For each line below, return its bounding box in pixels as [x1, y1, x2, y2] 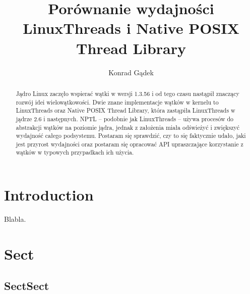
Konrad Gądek [108, 67, 154, 77]
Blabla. [4, 214, 26, 224]
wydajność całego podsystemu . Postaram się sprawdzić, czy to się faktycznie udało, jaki [16, 131, 246, 140]
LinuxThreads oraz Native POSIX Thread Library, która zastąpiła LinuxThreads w [16, 106, 235, 115]
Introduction [4, 184, 94, 205]
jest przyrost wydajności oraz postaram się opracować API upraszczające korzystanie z [16, 139, 243, 148]
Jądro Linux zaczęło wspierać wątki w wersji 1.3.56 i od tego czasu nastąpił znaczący [16, 89, 239, 97]
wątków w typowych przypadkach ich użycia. [16, 148, 134, 157]
